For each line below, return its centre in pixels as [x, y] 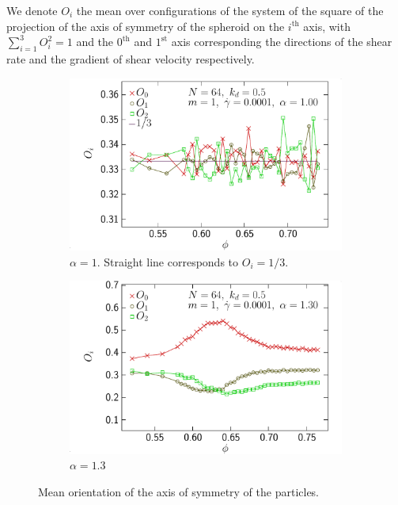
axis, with [327, 26]
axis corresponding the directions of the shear [282, 42]
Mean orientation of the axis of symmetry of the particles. [179, 492]
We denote [32, 10]
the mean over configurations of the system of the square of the [230, 10]
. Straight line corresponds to [168, 261]
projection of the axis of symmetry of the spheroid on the [146, 26]
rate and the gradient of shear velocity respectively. [131, 58]
